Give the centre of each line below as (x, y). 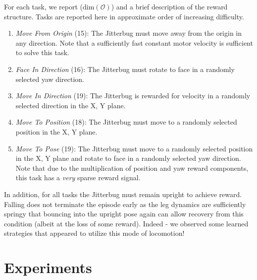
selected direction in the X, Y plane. (71, 105)
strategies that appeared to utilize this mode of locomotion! (94, 233)
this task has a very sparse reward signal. (78, 177)
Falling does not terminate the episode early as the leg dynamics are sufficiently (125, 204)
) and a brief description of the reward (169, 6)
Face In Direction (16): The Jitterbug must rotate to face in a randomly (125, 69)
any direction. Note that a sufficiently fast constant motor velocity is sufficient (134, 42)
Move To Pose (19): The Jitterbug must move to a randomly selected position (134, 148)
